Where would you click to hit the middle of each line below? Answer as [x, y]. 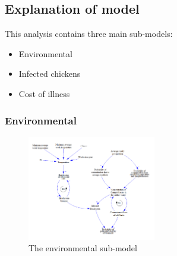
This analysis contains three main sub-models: [89, 34]
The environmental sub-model [83, 248]
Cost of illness [44, 93]
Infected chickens [50, 74]
